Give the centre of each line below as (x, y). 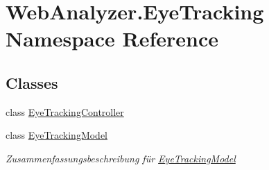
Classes (32, 82)
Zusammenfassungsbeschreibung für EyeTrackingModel (121, 158)
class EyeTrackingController (65, 111)
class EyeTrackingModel (57, 135)
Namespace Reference (112, 39)
